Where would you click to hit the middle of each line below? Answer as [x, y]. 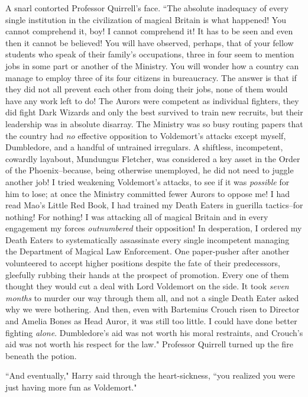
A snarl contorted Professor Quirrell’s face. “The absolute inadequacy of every [147, 8]
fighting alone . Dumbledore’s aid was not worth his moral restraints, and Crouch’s [154, 332]
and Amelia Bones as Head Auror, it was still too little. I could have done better [151, 321]
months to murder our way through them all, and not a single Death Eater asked [152, 297]
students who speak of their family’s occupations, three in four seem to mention [150, 54]
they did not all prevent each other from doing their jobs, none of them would [147, 89]
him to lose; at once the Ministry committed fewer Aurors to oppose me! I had [148, 193]
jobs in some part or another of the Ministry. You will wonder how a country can [152, 65]
